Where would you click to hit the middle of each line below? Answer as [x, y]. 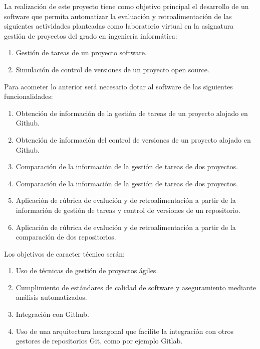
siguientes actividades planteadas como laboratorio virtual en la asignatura [119, 26]
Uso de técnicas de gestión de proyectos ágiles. [87, 270]
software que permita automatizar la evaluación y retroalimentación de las [118, 16]
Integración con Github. [52, 314]
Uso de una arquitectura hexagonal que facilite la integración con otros [125, 331]
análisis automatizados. [51, 297]
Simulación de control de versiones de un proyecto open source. [112, 69]
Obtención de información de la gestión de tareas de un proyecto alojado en [132, 113]
